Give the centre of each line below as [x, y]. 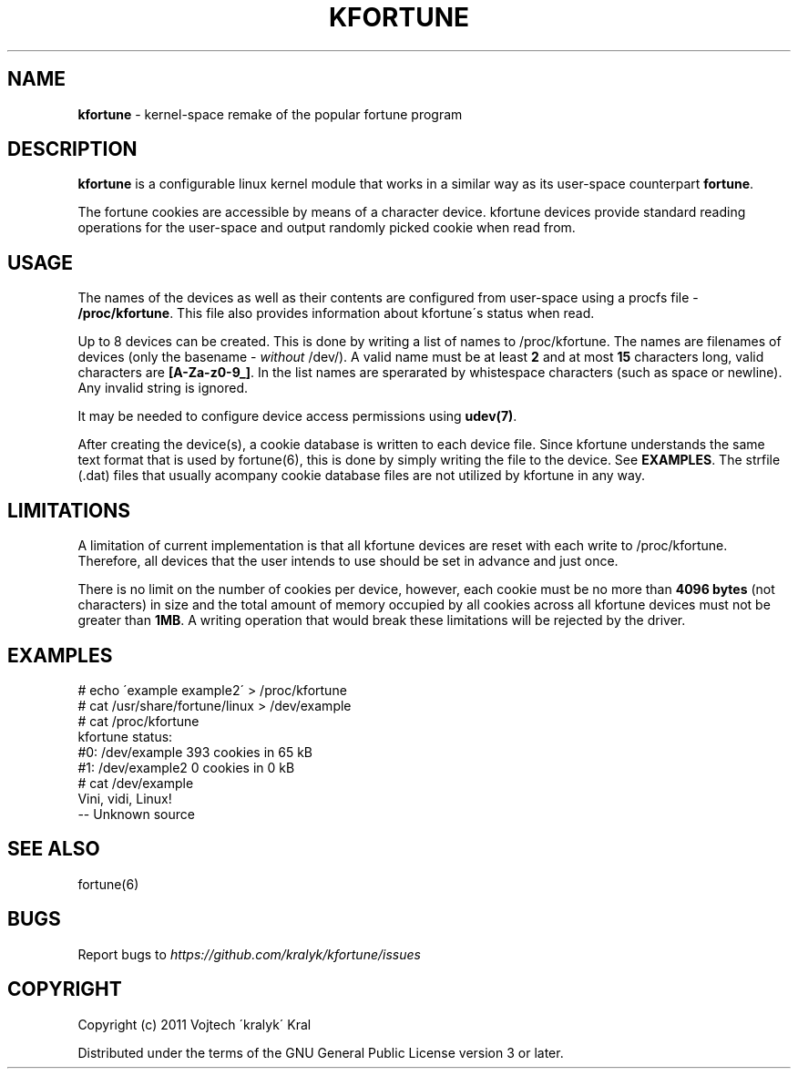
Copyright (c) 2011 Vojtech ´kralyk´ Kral [194, 1024]
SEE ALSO [54, 849]
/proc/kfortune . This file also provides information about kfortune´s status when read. [336, 313]
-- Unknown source [136, 814]
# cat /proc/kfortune [138, 721]
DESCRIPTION [72, 149]
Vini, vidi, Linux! [125, 798]
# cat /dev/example [136, 783]
